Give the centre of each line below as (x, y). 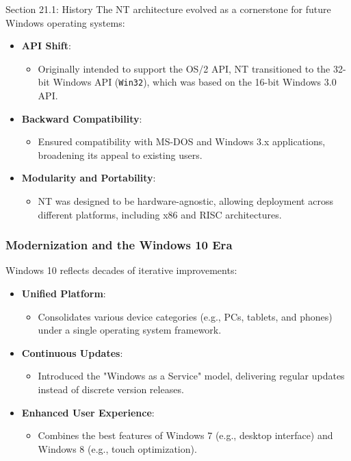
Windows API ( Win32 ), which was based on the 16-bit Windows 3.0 (195, 82)
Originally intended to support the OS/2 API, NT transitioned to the (184, 68)
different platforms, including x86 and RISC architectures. (160, 214)
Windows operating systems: (65, 22)
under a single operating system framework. (130, 330)
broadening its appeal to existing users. (120, 154)
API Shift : (46, 46)
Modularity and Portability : (89, 178)
